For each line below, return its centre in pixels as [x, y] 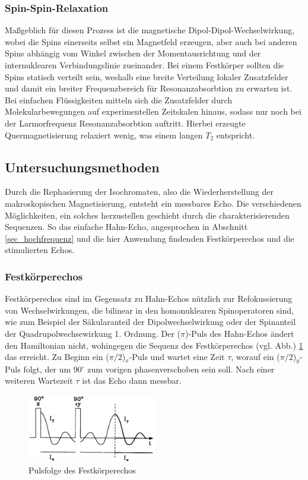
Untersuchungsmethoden [82, 167]
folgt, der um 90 [53, 369]
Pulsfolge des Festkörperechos [82, 470]
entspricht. [236, 135]
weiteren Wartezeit [39, 380]
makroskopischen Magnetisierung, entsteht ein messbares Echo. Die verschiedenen [153, 203]
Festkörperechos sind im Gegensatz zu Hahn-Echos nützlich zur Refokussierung [149, 299]
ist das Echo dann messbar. [132, 380]
